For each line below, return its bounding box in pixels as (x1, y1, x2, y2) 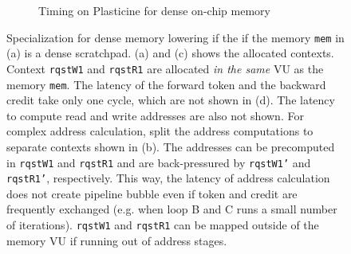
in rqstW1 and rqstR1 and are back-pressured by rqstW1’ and (6, 154, 311, 170)
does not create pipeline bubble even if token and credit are (6, 185, 298, 201)
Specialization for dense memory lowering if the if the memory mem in (6, 29, 345, 45)
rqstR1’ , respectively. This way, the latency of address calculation (6, 170, 330, 186)
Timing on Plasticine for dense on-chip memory (38, 2, 270, 18)
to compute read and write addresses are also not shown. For (6, 107, 304, 123)
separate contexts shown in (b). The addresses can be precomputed (6, 138, 335, 154)
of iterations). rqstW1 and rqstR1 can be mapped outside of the (6, 217, 319, 233)
